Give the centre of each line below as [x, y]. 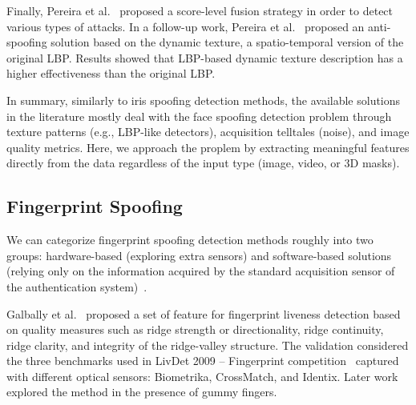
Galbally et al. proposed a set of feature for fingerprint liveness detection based [204, 313]
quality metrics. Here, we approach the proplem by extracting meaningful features [208, 147]
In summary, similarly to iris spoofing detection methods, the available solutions [204, 100]
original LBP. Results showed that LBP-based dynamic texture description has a [205, 57]
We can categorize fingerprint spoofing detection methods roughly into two [190, 240]
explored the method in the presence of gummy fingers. [142, 392]
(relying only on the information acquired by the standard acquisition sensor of [201, 271]
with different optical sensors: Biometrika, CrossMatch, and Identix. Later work [202, 376]
